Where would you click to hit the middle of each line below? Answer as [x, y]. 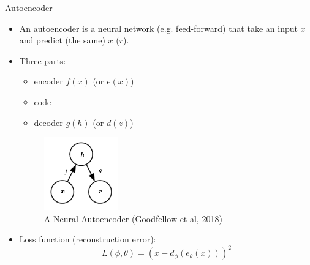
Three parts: [43, 60]
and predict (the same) [62, 40]
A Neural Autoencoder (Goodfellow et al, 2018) [133, 218]
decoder [48, 122]
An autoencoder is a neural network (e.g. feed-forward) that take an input [158, 28]
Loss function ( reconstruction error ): [88, 239]
